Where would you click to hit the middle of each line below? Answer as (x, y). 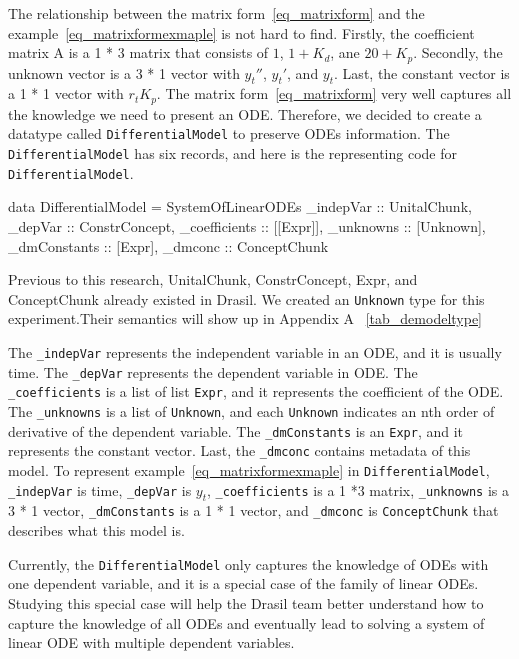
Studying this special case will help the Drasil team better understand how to (246, 602)
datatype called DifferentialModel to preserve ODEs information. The (229, 133)
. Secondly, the (458, 52)
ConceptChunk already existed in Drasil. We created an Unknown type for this (246, 298)
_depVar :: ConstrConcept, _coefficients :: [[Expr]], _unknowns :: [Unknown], (247, 226)
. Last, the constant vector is (422, 72)
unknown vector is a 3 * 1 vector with (124, 72)
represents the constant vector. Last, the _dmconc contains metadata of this (239, 450)
